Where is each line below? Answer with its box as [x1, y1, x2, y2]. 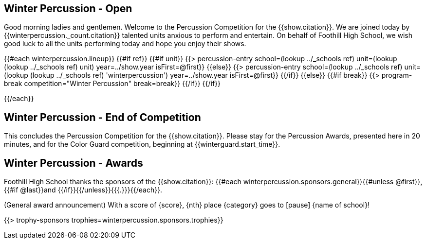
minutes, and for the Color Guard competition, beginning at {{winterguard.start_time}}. [4, 140, 280, 149]
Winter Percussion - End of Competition [4, 111, 201, 123]
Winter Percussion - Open [4, 2, 132, 15]
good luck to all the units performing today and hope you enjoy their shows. [4, 39, 246, 48]
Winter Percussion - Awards [4, 156, 143, 169]
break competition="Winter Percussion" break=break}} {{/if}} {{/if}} [4, 79, 221, 88]
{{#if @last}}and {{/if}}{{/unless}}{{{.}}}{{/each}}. [4, 186, 163, 194]
